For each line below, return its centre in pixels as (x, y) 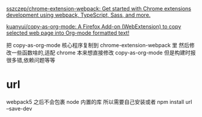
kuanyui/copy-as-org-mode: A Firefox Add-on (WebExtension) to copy (94, 27)
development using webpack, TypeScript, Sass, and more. (78, 15)
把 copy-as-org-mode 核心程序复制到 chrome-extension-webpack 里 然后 (98, 45)
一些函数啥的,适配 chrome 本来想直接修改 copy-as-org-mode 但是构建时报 (103, 53)
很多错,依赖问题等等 (31, 60)
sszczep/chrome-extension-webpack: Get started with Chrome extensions (99, 9)
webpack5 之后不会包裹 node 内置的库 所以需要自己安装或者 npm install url (99, 101)
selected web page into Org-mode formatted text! (68, 33)
